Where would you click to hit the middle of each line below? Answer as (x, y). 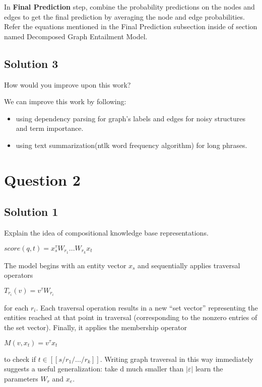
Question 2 (42, 179)
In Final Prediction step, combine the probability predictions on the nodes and (129, 7)
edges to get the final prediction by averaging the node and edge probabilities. (124, 16)
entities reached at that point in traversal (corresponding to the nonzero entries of (131, 317)
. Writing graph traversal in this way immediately (177, 359)
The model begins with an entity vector (65, 265)
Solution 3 (31, 63)
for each (16, 307)
